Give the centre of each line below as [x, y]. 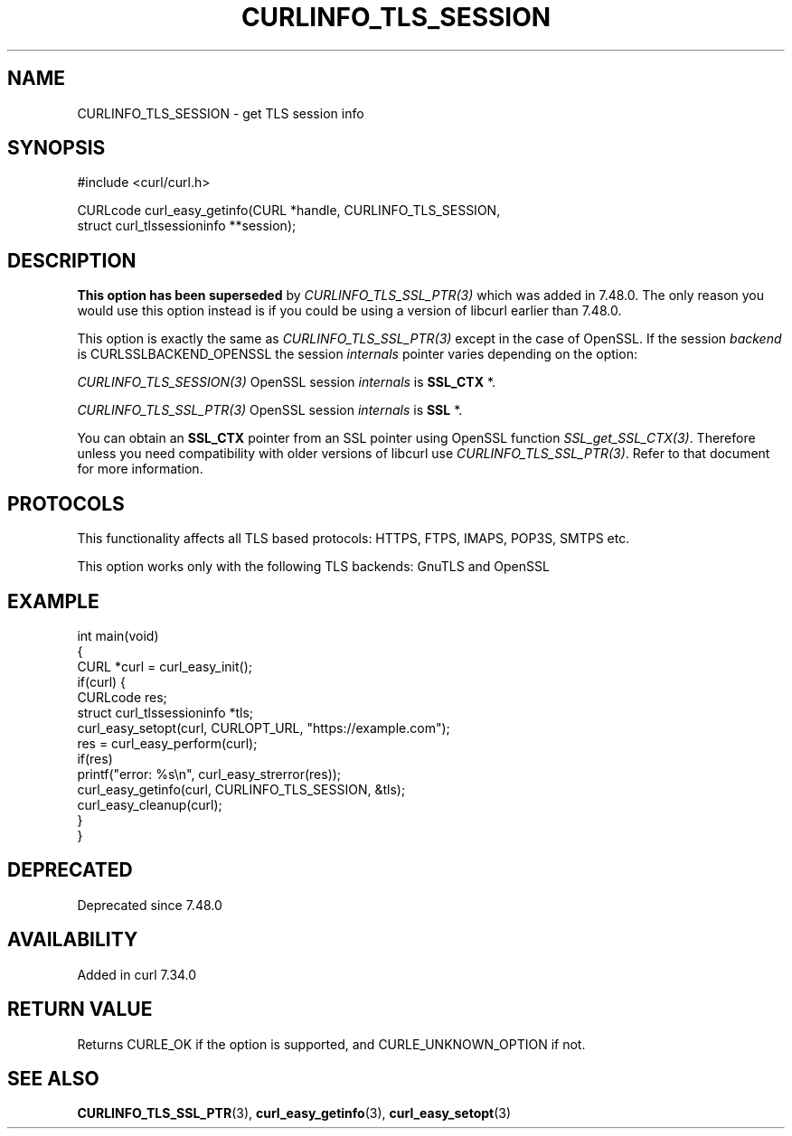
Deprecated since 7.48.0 [150, 905]
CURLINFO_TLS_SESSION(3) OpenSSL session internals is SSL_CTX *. [287, 382]
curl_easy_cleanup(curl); [150, 804]
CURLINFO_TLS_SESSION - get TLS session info [221, 113]
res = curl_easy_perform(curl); [167, 743]
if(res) [95, 758]
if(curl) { [102, 681]
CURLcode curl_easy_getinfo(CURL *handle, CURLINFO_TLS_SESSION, [289, 211]
